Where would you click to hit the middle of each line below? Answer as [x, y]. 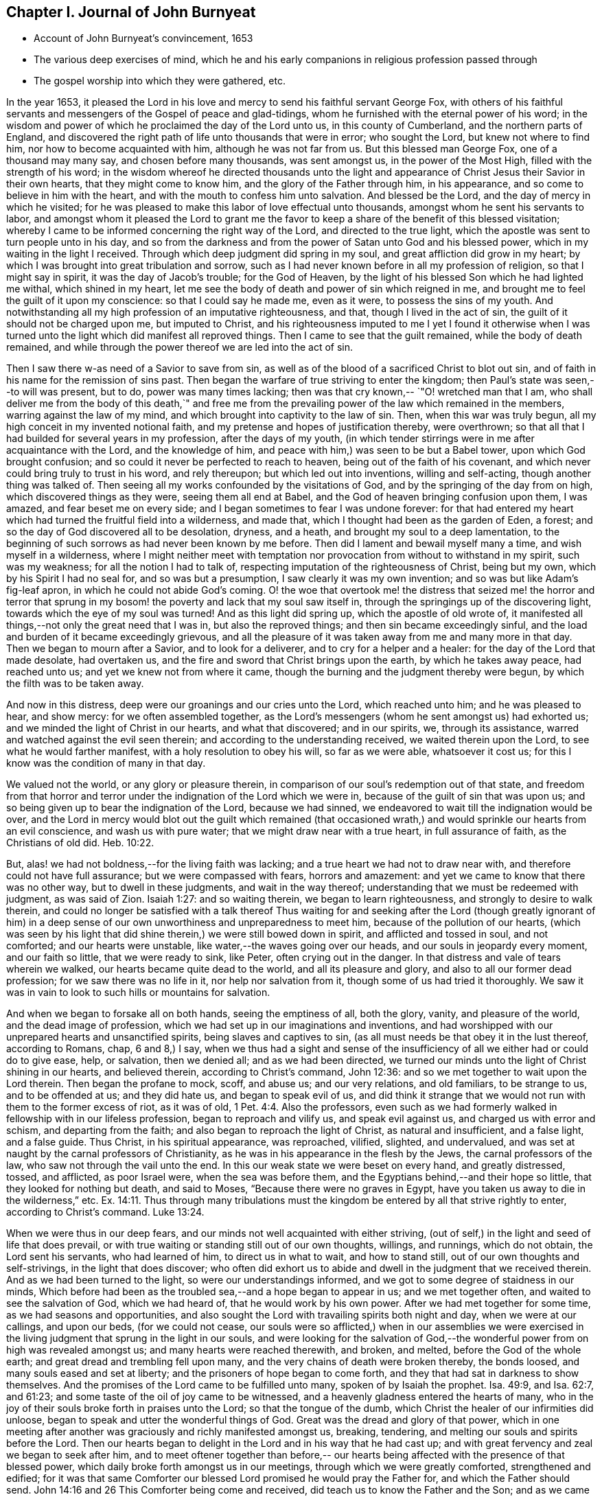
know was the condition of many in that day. [106, 763]
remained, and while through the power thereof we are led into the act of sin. [180, 347]
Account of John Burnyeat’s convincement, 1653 [143, 38]
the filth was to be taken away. [75, 684]
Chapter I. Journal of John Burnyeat [131, 12]
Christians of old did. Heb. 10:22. [80, 843]
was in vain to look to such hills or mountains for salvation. [138, 993]
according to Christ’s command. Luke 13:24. [105, 1212]
